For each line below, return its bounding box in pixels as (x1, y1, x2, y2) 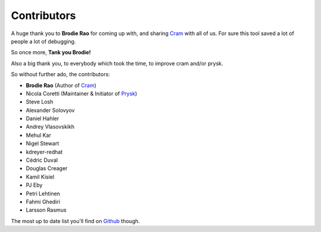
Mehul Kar (26, 131, 52, 139)
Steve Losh (26, 98, 53, 105)
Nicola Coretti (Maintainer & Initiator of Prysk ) (26, 90, 137, 97)
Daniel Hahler (26, 115, 59, 122)
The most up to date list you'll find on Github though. (11, 217, 140, 224)
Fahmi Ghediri (26, 198, 61, 205)
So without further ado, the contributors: (11, 71, 110, 78)
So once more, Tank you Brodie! (11, 49, 92, 56)
